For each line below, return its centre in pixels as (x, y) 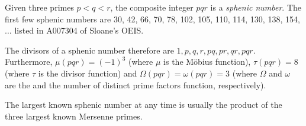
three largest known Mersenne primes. (74, 116)
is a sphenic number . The (256, 7)
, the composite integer (152, 7)
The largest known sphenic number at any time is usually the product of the (144, 105)
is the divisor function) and (88, 73)
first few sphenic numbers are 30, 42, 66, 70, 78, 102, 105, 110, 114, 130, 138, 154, (152, 19)
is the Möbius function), (207, 62)
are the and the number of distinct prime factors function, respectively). (136, 84)
